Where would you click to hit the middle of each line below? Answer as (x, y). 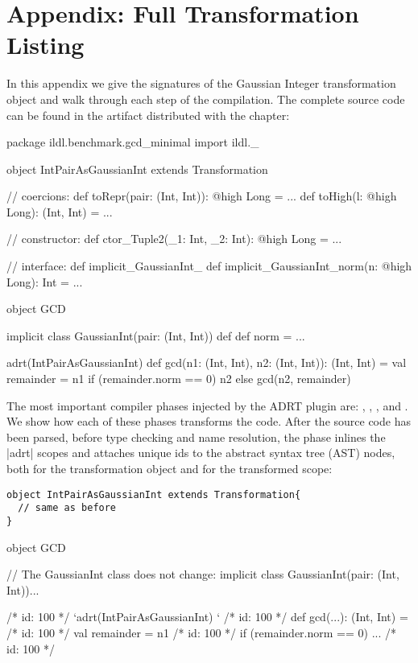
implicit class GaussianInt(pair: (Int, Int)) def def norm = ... (156, 335)
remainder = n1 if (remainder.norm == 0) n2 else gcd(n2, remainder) (179, 379)
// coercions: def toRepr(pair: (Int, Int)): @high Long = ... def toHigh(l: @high (202, 196)
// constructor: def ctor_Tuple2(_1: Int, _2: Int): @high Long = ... (174, 239)
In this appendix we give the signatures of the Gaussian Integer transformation (201, 83)
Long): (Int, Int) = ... (60, 211)
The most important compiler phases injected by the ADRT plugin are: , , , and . (207, 405)
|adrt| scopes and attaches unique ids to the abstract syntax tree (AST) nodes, (201, 453)
